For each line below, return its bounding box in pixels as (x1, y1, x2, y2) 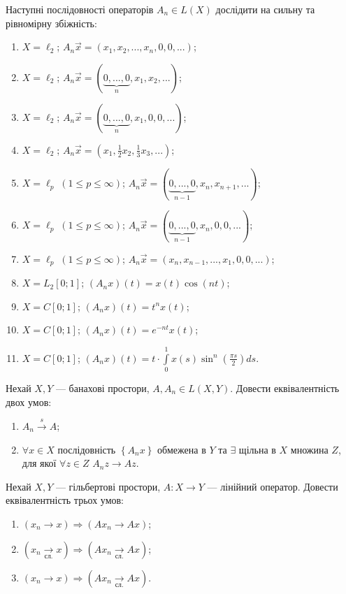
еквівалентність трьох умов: (6, 493, 124, 507)
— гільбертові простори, (55, 479, 161, 493)
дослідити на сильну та (215, 2, 315, 16)
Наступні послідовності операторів (6, 2, 154, 16)
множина (290, 442, 329, 456)
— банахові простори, (55, 381, 150, 396)
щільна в (238, 442, 276, 456)
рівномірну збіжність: (6, 15, 97, 30)
